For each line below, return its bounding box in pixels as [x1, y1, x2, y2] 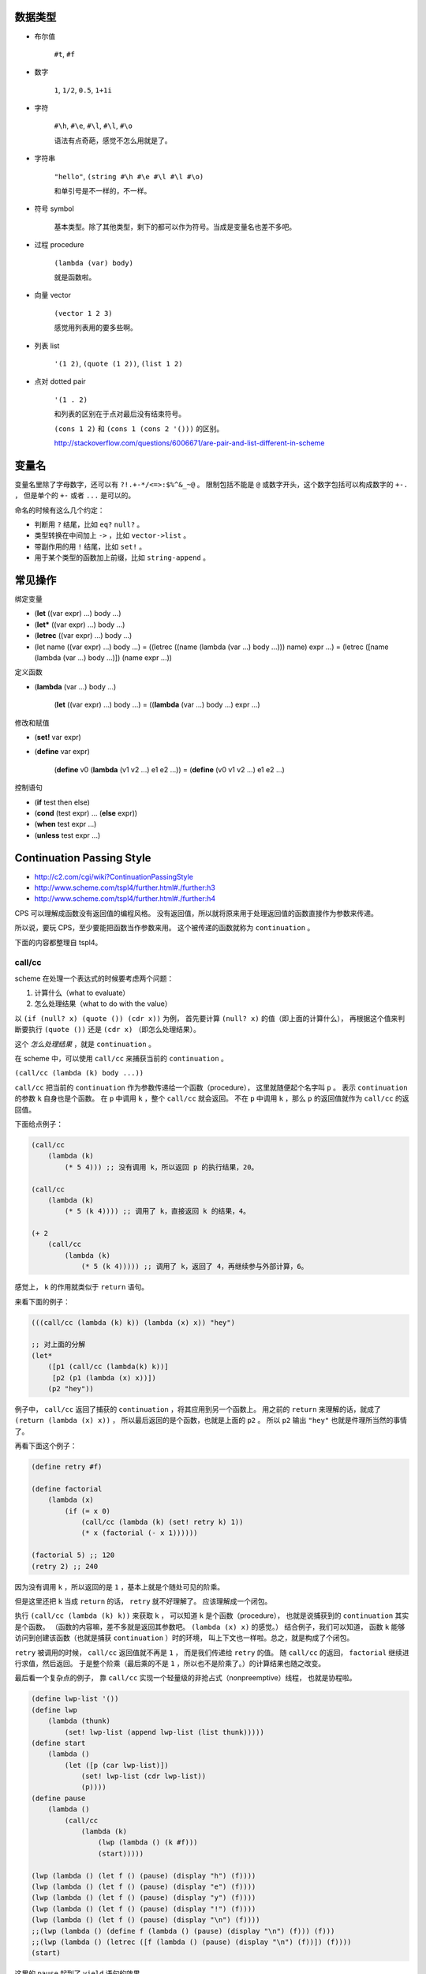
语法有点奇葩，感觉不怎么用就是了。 [54, 135, 172, 145]
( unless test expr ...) [34, 830, 101, 840]
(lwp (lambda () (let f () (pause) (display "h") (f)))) [31, 1871, 256, 1880]
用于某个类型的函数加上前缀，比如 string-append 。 [34, 553, 211, 562]
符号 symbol [34, 204, 74, 213]
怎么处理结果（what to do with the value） [34, 999, 172, 1008]
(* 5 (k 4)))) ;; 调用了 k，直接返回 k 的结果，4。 [64, 1207, 250, 1216]
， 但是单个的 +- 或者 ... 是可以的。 [14, 490, 136, 501]
